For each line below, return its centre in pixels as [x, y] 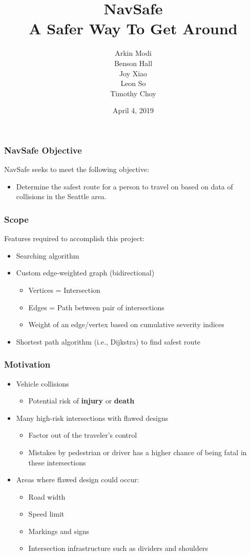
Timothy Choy [133, 93]
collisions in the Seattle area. [61, 196]
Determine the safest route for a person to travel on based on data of [124, 186]
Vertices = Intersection [64, 290]
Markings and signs [59, 531]
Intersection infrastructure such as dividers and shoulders [118, 548]
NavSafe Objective [43, 150]
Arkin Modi [133, 53]
